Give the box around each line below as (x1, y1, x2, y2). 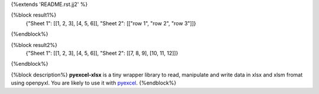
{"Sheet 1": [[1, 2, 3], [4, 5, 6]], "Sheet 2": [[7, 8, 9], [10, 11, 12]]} (25, 49, 178, 56)
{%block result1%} (11, 12, 57, 19)
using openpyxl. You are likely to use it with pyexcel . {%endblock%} (11, 79, 177, 86)
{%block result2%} (11, 41, 57, 48)
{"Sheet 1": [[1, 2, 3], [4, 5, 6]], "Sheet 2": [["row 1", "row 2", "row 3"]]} (25, 19, 196, 26)
